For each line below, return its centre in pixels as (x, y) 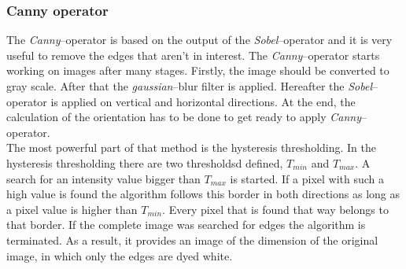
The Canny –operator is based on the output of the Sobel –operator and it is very (199, 40)
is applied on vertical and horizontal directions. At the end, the (203, 101)
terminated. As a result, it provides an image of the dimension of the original (192, 240)
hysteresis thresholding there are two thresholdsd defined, (145, 162)
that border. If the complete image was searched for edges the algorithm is (186, 225)
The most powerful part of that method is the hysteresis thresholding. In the (192, 147)
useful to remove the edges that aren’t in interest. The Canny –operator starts (193, 55)
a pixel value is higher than (72, 209)
